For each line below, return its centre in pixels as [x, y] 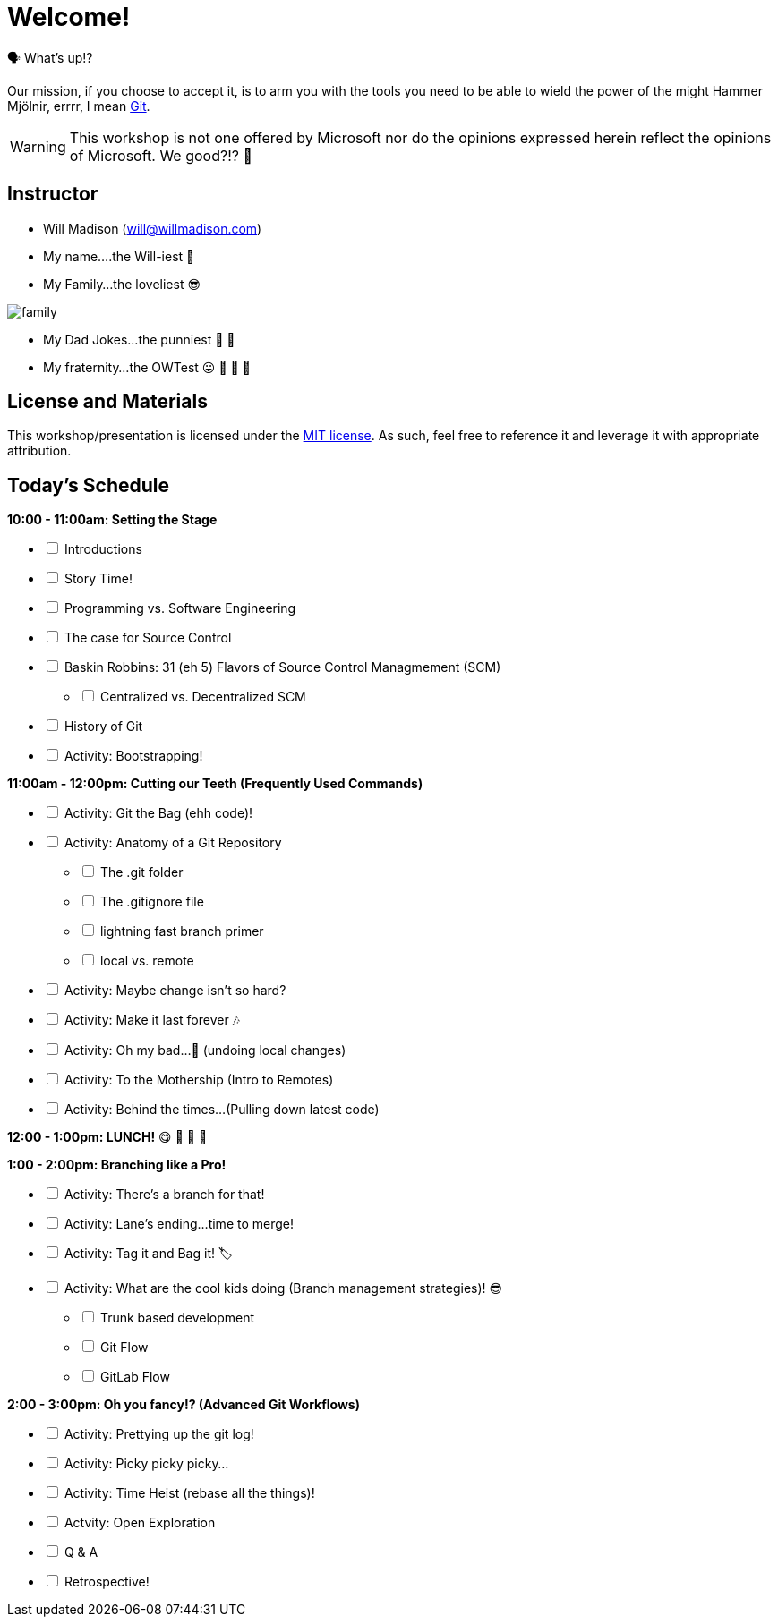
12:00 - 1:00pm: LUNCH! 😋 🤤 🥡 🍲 [107, 1137]
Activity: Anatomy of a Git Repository [173, 843]
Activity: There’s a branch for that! [164, 1195]
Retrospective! [107, 1582]
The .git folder [141, 872]
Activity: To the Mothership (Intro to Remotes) [199, 1080]
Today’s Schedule [88, 485]
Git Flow [124, 1348]
